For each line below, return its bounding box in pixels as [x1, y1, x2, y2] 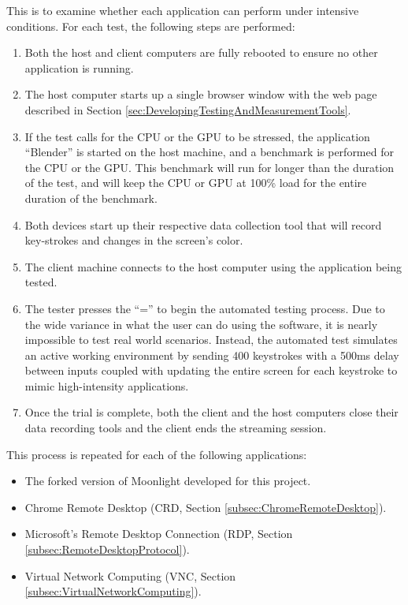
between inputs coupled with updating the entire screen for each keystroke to [24, 362, 398, 379]
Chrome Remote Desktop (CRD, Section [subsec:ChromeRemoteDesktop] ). [24, 499, 387, 515]
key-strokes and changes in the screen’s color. [24, 232, 243, 248]
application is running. [24, 59, 134, 76]
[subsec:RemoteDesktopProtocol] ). [24, 541, 190, 558]
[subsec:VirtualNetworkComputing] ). [24, 583, 202, 599]
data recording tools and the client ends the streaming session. [24, 420, 327, 436]
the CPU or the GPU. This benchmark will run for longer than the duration [24, 159, 395, 175]
